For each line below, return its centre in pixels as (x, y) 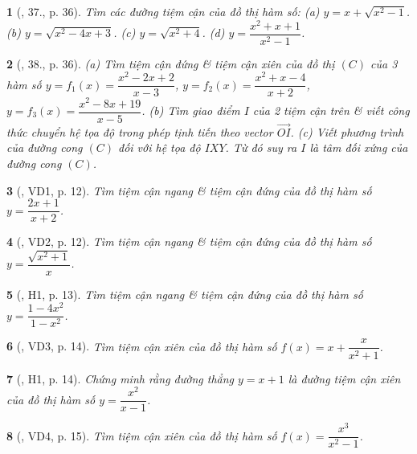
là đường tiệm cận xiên (344, 378)
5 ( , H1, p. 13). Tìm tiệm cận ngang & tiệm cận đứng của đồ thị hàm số (185, 294)
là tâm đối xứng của (359, 147)
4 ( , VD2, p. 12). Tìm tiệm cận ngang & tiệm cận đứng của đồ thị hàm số (189, 241)
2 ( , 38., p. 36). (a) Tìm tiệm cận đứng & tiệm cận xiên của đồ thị (171, 63)
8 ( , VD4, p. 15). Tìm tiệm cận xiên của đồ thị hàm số (142, 435)
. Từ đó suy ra (261, 147)
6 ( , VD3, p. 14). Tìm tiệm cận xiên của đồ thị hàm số (142, 346)
